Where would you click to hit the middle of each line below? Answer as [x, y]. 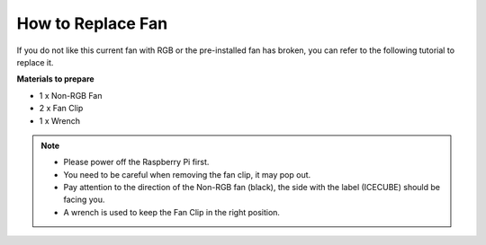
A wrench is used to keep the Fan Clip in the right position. [172, 212]
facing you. [84, 200]
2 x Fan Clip [61, 109]
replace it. [35, 62]
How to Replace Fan [92, 23]
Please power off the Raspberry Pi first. [136, 162]
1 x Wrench [60, 120]
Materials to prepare [55, 79]
